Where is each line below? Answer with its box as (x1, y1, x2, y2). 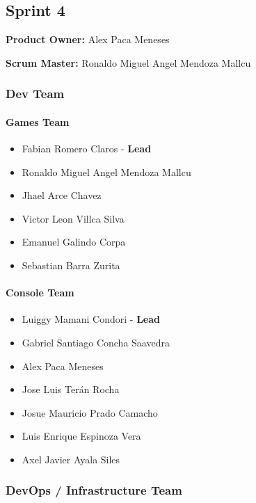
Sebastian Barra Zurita (22, 258, 120, 272)
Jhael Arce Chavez (22, 188, 102, 202)
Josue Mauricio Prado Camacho (22, 405, 158, 420)
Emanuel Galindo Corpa (22, 234, 126, 249)
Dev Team (6, 85, 65, 102)
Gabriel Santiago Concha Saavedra (22, 335, 170, 349)
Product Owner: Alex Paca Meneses (6, 32, 170, 47)
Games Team (6, 114, 70, 129)
